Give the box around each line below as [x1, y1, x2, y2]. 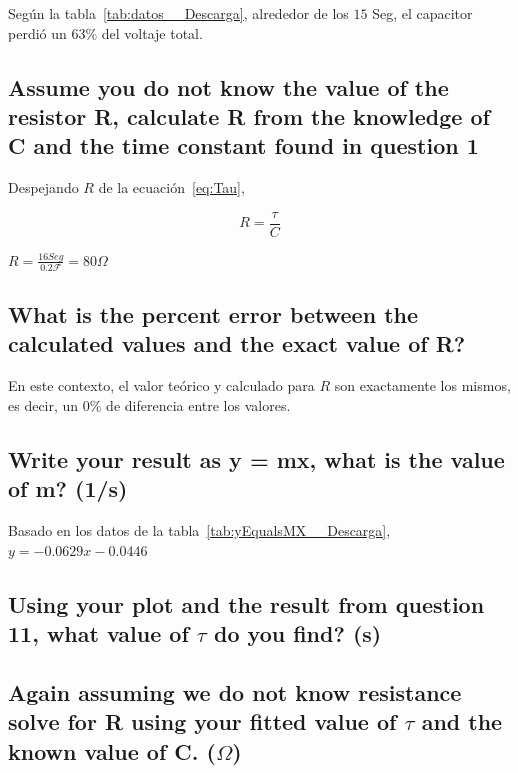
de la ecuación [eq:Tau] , [98, 177, 245, 198]
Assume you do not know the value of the [8, 71, 449, 102]
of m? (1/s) [8, 473, 128, 504]
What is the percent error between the [8, 299, 419, 330]
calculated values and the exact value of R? [8, 328, 466, 359]
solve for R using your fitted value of [8, 706, 397, 737]
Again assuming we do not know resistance [8, 676, 462, 707]
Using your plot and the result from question [8, 588, 485, 619]
